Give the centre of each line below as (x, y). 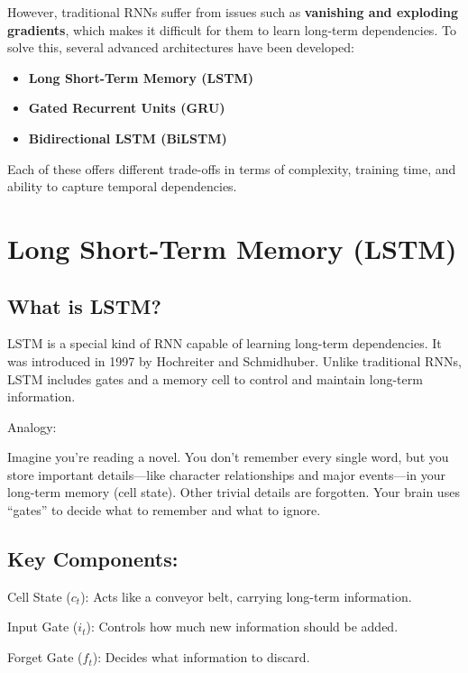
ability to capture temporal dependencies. (122, 186)
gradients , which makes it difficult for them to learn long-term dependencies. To (232, 29)
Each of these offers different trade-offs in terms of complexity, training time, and (232, 168)
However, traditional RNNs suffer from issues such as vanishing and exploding (233, 12)
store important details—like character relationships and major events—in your (227, 474)
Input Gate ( (43, 627)
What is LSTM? (84, 305)
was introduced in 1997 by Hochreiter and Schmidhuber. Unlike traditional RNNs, (234, 360)
